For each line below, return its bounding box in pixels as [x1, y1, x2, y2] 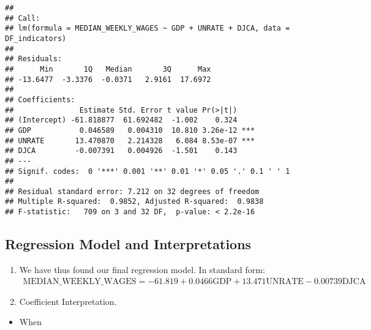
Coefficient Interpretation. [19, 294, 117, 307]
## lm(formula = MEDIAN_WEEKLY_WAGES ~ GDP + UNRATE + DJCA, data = [5, 24, 290, 33]
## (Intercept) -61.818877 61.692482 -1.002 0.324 [5, 116, 238, 125]
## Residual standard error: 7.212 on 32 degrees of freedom [5, 187, 260, 196]
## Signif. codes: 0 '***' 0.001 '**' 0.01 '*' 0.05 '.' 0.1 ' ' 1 [5, 167, 290, 176]
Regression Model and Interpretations [5, 234, 252, 253]
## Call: [5, 13, 40, 23]
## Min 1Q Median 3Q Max [5, 64, 211, 73]
